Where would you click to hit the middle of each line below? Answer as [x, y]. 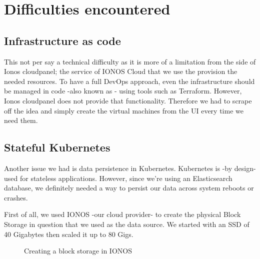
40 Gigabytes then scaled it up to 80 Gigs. [69, 234]
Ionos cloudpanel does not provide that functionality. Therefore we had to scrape [128, 100]
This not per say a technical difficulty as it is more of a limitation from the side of [130, 61]
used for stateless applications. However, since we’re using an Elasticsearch [118, 178]
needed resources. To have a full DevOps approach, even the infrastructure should [129, 81]
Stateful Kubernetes [57, 147]
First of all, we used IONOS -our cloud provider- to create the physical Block [122, 214]
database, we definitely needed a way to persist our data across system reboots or [129, 188]
